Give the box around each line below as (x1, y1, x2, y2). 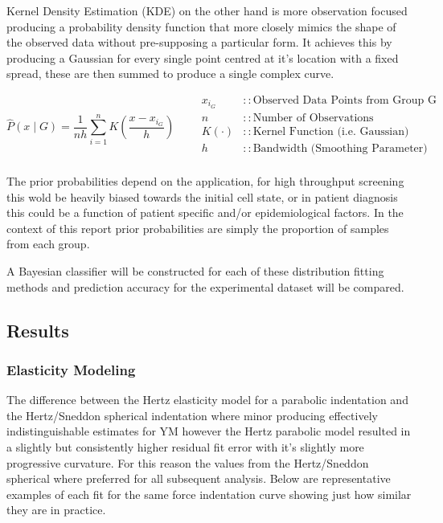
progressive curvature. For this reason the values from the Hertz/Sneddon (6, 454, 369, 471)
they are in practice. (6, 501, 106, 518)
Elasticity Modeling (6, 359, 136, 379)
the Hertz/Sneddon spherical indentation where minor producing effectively (6, 407, 378, 423)
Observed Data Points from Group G (252, 94, 437, 106)
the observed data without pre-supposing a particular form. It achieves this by (6, 34, 392, 51)
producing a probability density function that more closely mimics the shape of (6, 18, 396, 35)
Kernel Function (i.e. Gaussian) (252, 125, 409, 137)
